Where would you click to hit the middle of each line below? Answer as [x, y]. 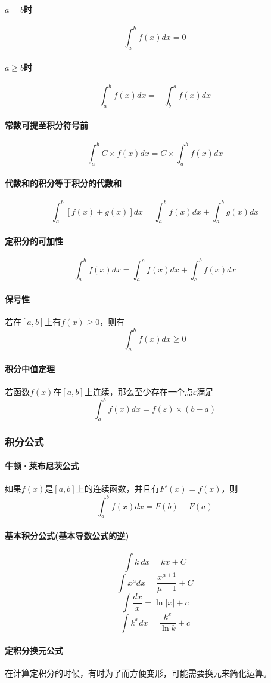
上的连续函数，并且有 [118, 488]
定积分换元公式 [34, 650]
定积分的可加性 [34, 241]
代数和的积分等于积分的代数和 [63, 183]
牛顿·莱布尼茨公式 [42, 466]
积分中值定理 [30, 368]
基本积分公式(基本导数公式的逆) [67, 535]
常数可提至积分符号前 [46, 125]
